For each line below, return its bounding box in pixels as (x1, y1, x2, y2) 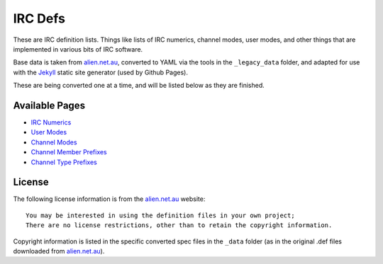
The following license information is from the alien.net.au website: (13, 195, 206, 203)
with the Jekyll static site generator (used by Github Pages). (13, 68, 188, 76)
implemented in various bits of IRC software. (13, 45, 143, 53)
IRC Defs (13, 11, 65, 26)
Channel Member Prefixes (30, 148, 108, 156)
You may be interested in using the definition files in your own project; (26, 211, 295, 219)
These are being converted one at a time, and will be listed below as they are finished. (13, 81, 265, 90)
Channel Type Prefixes (30, 158, 97, 166)
